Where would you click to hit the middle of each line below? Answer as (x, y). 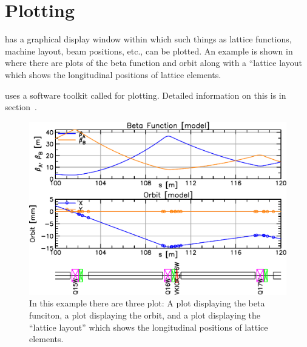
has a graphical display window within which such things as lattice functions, (148, 39)
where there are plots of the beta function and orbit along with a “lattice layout (153, 63)
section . (21, 107)
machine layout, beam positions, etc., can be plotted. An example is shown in (149, 51)
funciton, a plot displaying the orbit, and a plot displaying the (145, 315)
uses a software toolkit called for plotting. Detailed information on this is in (146, 95)
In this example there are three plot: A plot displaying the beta (147, 303)
